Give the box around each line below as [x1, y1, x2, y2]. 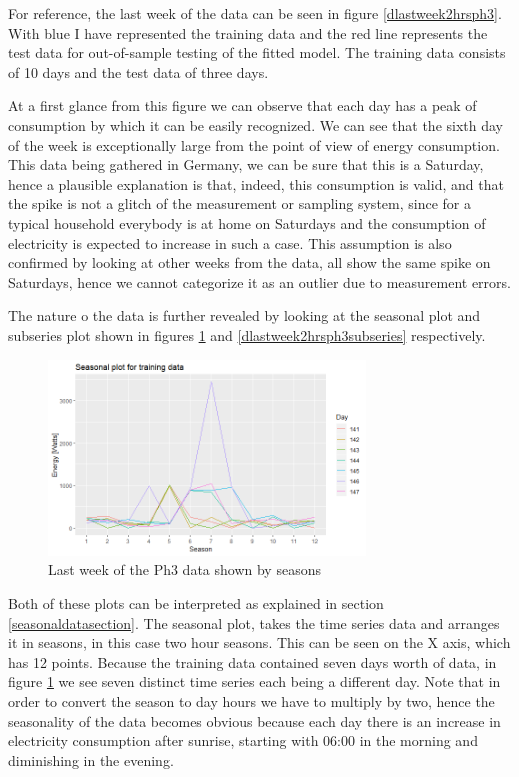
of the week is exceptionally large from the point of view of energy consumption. [8, 134, 500, 155]
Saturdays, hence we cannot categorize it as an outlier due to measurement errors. [8, 271, 511, 292]
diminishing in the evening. [8, 749, 174, 770]
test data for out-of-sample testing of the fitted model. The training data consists [8, 42, 506, 63]
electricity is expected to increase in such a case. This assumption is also [8, 232, 452, 253]
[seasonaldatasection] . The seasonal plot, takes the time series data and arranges [8, 612, 500, 633]
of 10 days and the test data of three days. [8, 61, 269, 82]
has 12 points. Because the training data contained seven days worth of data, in [8, 651, 497, 672]
